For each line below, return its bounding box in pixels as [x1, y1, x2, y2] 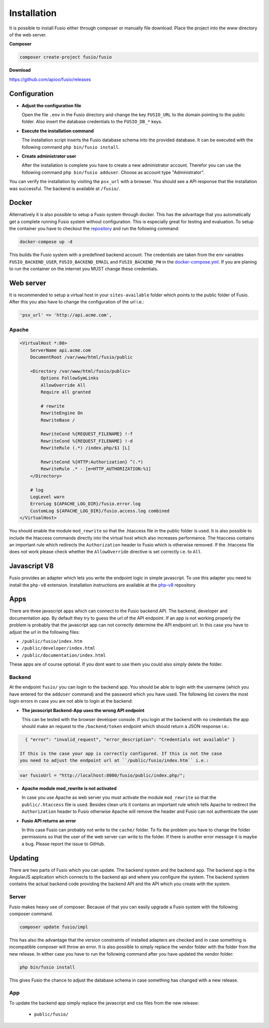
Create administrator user [21, 153, 77, 159]
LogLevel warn [30, 494, 65, 500]
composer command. [9, 911, 53, 917]
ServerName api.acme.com [30, 347, 91, 353]
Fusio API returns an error [21, 817, 76, 823]
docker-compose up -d [19, 239, 73, 245]
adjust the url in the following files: [9, 629, 80, 635]
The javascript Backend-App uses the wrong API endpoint [21, 707, 144, 713]
